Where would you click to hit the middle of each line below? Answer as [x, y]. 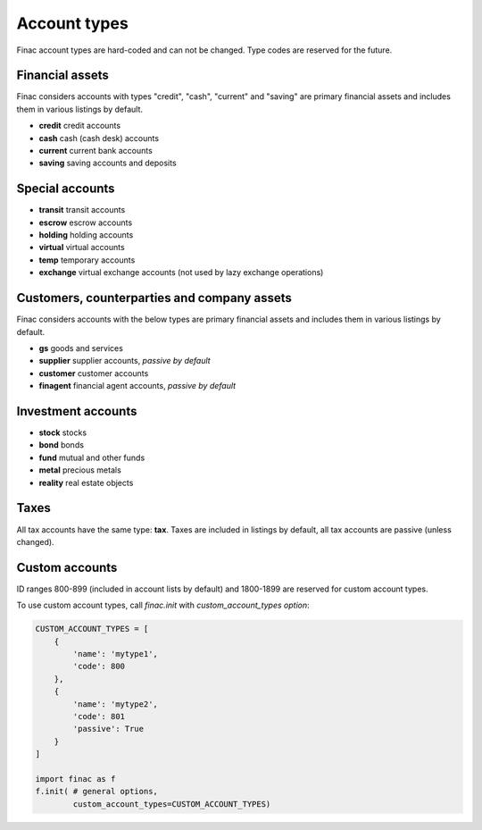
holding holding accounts [86, 235]
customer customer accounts [94, 373]
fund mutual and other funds [92, 457]
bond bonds [62, 445]
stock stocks [63, 432]
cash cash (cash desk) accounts [99, 138]
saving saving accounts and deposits [108, 163]
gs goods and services [81, 348]
